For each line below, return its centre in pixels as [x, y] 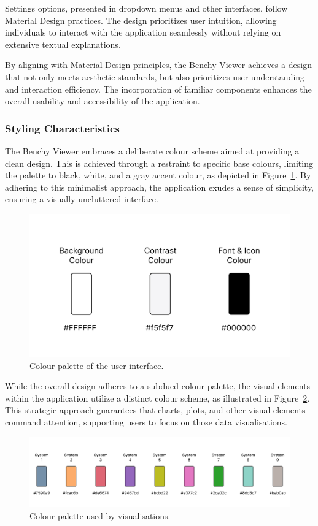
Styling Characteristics [62, 128]
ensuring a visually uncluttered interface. [82, 199]
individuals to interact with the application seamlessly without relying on [143, 32]
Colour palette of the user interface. [97, 365]
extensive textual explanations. [63, 44]
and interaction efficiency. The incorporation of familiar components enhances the [158, 89]
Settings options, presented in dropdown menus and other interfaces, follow [146, 8]
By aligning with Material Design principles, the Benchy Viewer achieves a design [158, 65]
